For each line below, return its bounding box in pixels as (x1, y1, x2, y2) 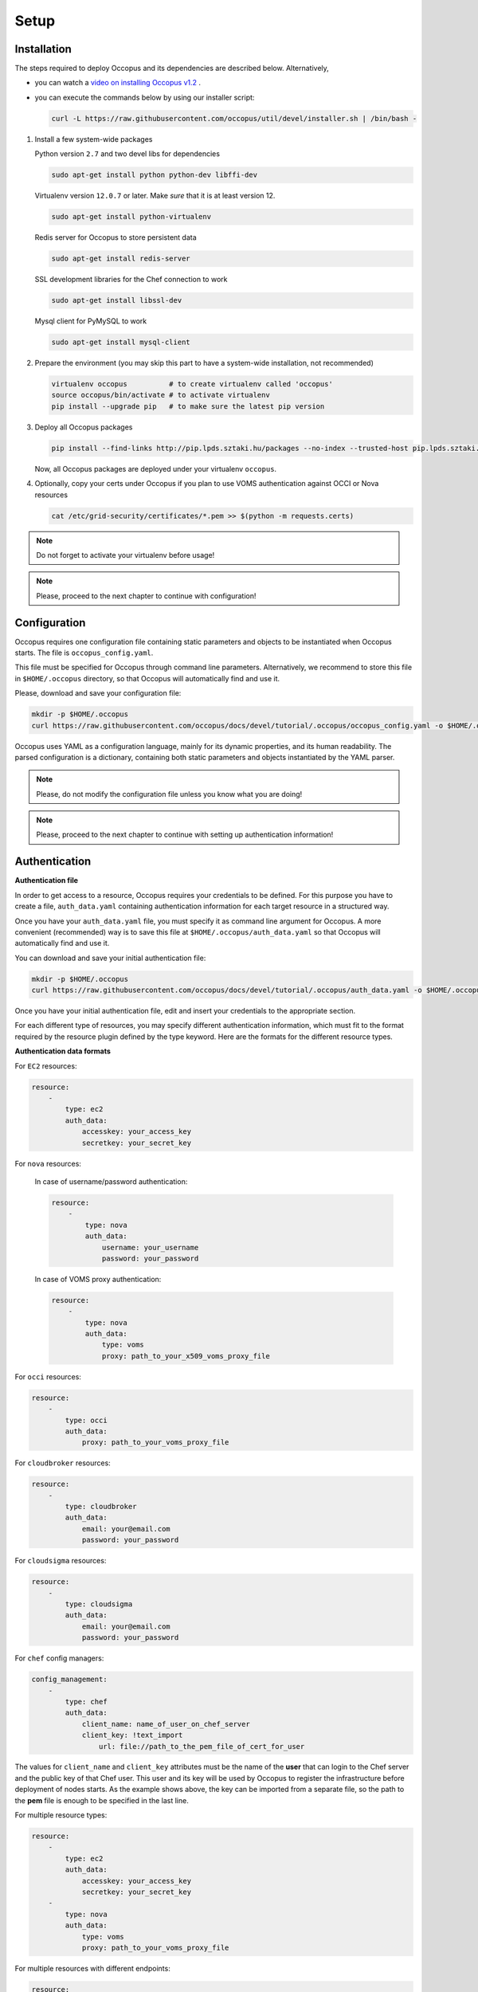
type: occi (65, 1415, 108, 1425)
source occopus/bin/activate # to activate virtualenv (51, 390, 270, 400)
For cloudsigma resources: (14, 1556, 107, 1566)
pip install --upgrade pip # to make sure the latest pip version (51, 402, 325, 410)
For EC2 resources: (14, 1061, 77, 1071)
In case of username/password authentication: (34, 1176, 188, 1186)
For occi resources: (14, 1371, 81, 1382)
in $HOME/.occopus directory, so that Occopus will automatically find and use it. (14, 673, 280, 683)
